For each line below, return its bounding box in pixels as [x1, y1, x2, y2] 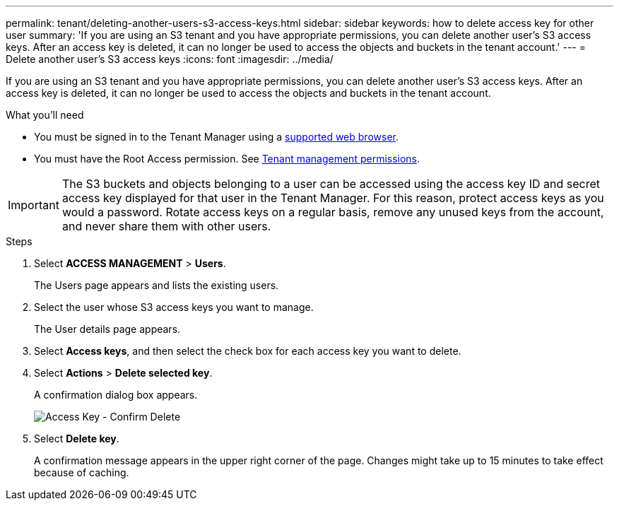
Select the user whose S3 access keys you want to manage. [34, 301, 314, 313]
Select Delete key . [34, 433, 119, 445]
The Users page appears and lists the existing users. [34, 279, 279, 291]
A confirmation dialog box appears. [34, 389, 198, 401]
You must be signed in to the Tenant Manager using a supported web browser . [34, 131, 399, 143]
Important [8, 198, 59, 212]
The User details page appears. [34, 323, 181, 335]
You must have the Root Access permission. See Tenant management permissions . [34, 153, 420, 165]
